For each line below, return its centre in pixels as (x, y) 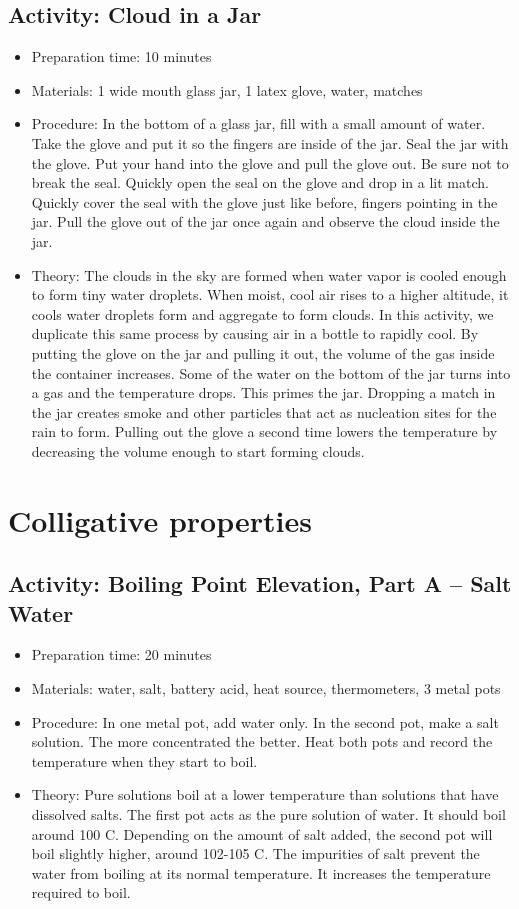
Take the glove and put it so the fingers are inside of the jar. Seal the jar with (270, 142)
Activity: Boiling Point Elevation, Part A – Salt (260, 583)
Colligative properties (160, 519)
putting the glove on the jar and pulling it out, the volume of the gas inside (263, 352)
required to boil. (81, 892)
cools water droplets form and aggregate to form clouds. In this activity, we (262, 313)
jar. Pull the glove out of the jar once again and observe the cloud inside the (265, 221)
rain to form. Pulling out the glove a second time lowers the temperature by (264, 431)
